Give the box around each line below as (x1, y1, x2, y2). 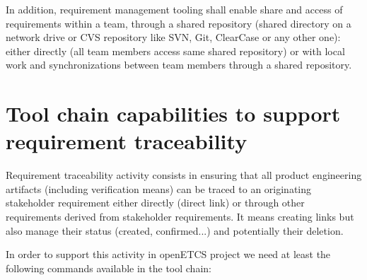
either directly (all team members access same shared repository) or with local (6, 43, 345, 58)
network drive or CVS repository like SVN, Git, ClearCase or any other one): (6, 30, 341, 45)
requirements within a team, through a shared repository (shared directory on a (6, 16, 351, 30)
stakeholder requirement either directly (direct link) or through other (6, 195, 305, 210)
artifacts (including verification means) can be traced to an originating (6, 181, 312, 196)
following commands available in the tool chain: (6, 260, 211, 275)
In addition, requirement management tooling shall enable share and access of (6, 2, 343, 16)
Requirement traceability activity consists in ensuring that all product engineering (6, 168, 362, 182)
